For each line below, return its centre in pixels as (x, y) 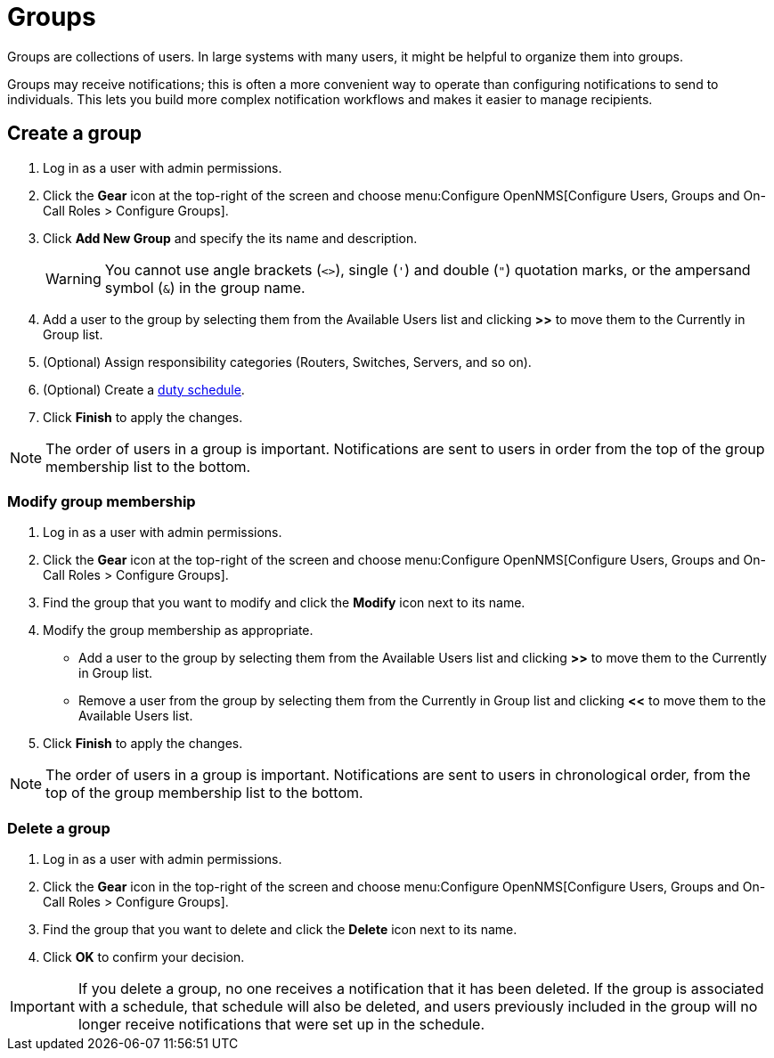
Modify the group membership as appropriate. (178, 631)
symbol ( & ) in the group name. (205, 287)
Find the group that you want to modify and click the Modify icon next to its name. (284, 603)
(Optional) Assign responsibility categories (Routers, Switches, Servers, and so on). (287, 362)
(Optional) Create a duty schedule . (144, 389)
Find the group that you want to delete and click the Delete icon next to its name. (280, 930)
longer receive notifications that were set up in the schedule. (281, 1025)
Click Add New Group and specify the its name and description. (230, 238)
